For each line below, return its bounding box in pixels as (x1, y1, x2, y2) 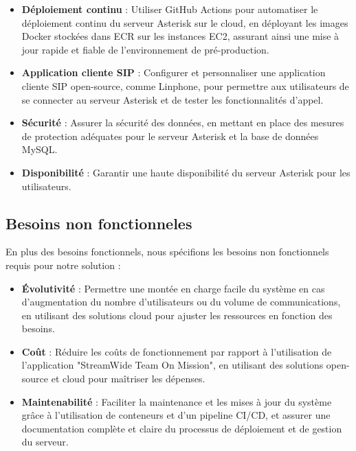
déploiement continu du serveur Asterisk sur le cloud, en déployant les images (21, 15, 348, 30)
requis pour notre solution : (5, 257, 121, 272)
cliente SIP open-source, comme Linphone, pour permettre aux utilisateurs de (21, 78, 349, 93)
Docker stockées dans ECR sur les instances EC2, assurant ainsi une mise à (21, 29, 340, 43)
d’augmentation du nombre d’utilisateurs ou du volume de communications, (21, 294, 341, 309)
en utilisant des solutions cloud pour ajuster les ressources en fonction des (21, 308, 333, 322)
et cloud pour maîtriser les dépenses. (51, 371, 205, 386)
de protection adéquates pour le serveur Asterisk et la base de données (21, 128, 319, 143)
